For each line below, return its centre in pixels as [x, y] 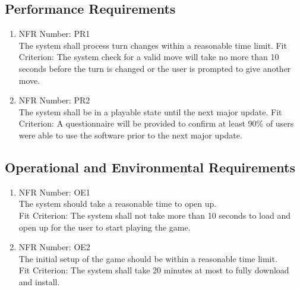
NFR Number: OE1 [54, 192]
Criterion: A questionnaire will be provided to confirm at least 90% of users [156, 123]
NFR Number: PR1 [54, 34]
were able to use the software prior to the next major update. [130, 135]
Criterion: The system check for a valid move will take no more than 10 [149, 57]
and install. [39, 281]
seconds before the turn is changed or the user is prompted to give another [155, 68]
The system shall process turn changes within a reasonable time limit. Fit [153, 45]
